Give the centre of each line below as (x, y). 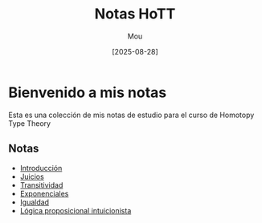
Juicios (32, 176)
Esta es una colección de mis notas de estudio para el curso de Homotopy (131, 115)
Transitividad (41, 184)
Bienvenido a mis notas (88, 92)
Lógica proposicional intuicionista (76, 210)
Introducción (41, 168)
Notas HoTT (135, 14)
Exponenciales (44, 193)
